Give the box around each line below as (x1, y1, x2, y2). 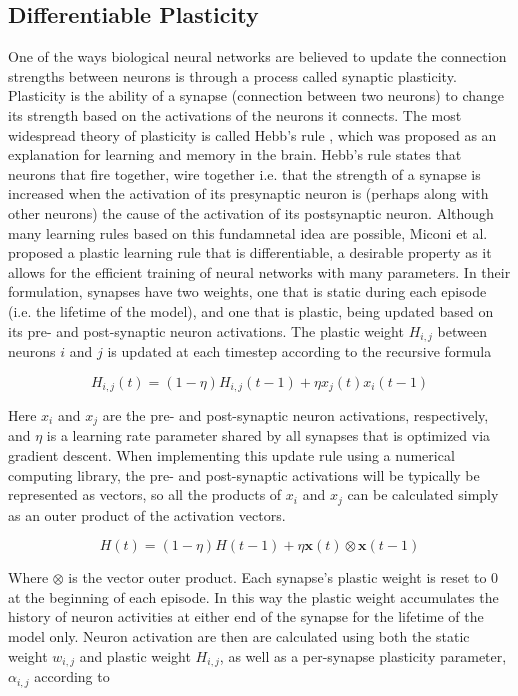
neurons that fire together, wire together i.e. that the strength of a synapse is (8, 163, 481, 184)
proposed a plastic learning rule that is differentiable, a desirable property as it (8, 242, 492, 263)
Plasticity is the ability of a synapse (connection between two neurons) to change (8, 85, 505, 106)
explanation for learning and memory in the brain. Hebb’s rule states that (8, 144, 462, 165)
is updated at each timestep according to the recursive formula (107, 340, 492, 361)
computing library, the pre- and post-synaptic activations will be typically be (8, 464, 480, 485)
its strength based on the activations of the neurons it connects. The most (8, 104, 462, 125)
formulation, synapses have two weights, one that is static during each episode (8, 281, 487, 302)
